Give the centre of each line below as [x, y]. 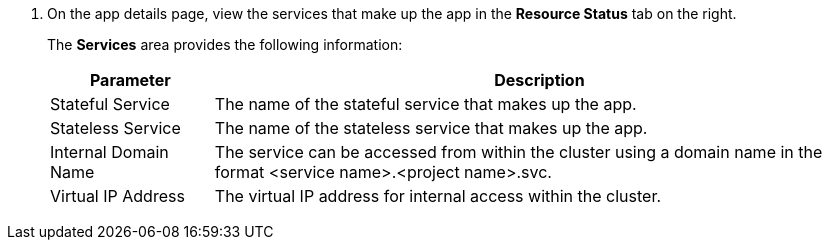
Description [539, 80]
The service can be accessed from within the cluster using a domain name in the [518, 152]
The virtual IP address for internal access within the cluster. [438, 196]
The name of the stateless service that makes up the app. [431, 128]
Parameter [130, 80]
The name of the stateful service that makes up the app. [425, 104]
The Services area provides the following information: [225, 44]
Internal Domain [109, 152]
